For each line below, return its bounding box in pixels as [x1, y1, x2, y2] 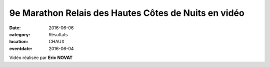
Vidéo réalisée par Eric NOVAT [9, 55, 72, 61]
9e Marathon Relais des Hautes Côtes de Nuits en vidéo [9, 7, 244, 18]
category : [9, 31, 30, 37]
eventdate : [9, 45, 32, 52]
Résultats [48, 31, 68, 37]
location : [9, 39, 28, 45]
